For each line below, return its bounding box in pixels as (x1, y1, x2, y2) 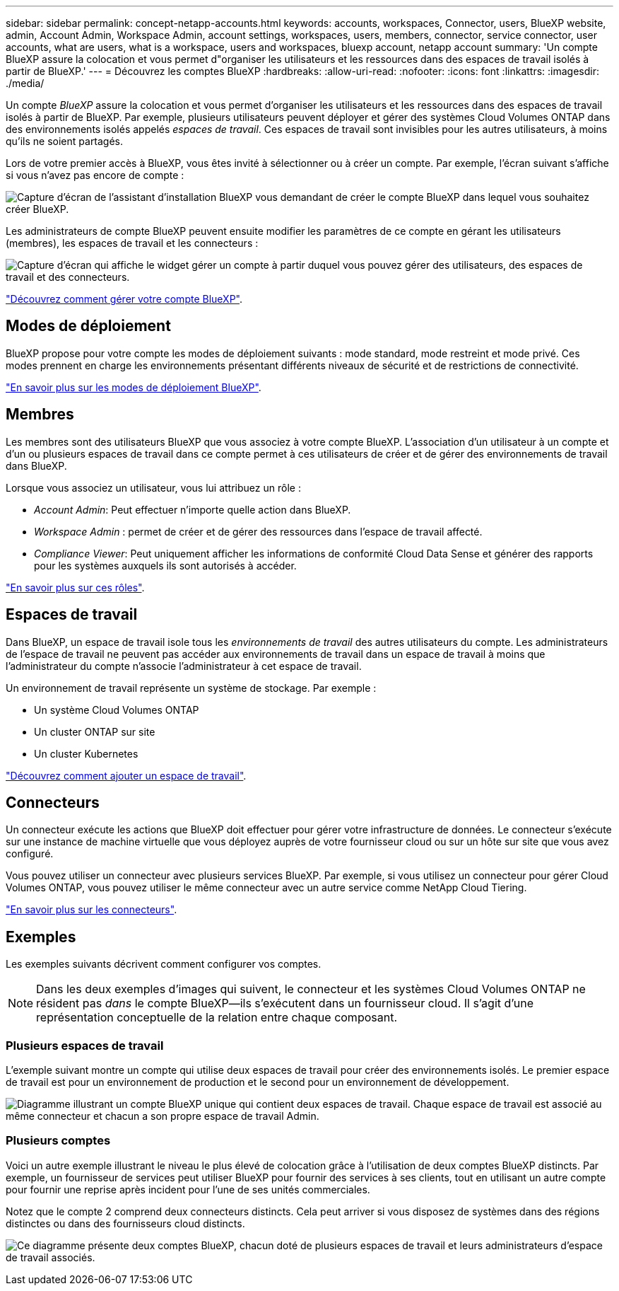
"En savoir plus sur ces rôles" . (6, 581, 145, 594)
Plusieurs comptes (6, 1133, 111, 1148)
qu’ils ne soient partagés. (6, 135, 124, 147)
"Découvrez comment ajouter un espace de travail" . (6, 769, 247, 782)
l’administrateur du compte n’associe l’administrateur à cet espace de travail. (6, 659, 362, 672)
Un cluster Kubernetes (34, 747, 138, 760)
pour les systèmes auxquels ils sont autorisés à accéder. (34, 559, 297, 572)
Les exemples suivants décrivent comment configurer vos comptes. (6, 958, 322, 971)
